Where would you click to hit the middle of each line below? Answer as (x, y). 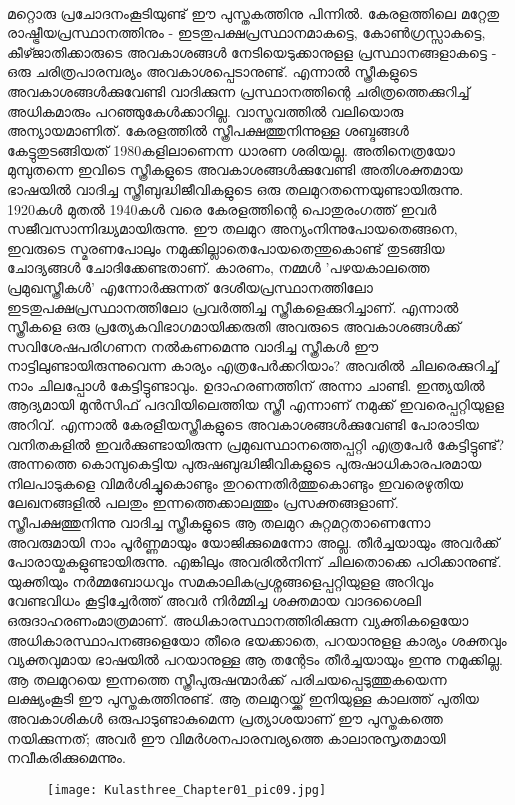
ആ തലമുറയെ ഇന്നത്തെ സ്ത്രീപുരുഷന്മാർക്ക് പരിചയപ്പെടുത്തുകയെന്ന (227, 678)
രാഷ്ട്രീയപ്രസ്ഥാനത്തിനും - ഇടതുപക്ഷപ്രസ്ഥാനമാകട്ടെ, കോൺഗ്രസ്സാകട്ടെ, (246, 32)
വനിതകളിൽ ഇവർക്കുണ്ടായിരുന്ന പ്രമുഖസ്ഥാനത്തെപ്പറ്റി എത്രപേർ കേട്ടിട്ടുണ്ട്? (256, 443)
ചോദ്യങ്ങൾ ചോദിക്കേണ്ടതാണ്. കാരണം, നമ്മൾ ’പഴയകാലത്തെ (218, 267)
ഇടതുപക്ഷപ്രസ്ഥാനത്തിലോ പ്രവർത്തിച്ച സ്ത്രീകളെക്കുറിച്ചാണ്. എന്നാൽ (233, 306)
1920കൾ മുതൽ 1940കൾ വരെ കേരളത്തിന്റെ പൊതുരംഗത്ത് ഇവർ (222, 208)
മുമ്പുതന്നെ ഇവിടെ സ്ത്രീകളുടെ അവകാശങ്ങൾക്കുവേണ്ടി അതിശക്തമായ (235, 169)
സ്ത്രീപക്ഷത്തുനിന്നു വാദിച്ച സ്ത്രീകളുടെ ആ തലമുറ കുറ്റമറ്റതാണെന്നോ (219, 522)
